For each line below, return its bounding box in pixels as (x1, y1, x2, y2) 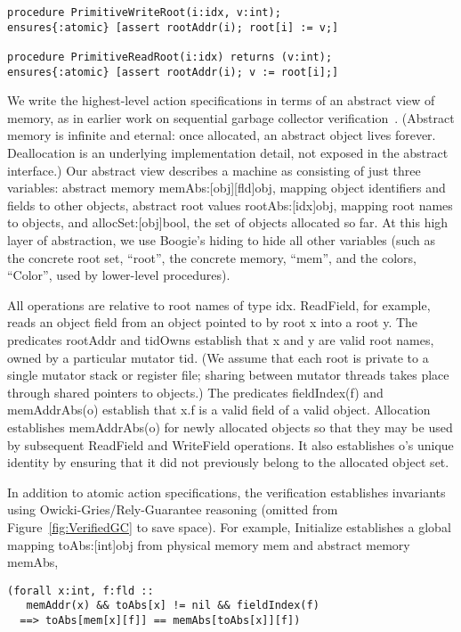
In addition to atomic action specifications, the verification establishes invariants (7, 482, 446, 501)
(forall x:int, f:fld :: (7, 584, 154, 597)
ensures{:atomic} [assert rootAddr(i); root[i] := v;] (7, 21, 339, 34)
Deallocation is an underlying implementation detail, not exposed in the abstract (7, 144, 449, 162)
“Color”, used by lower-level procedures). (7, 266, 230, 284)
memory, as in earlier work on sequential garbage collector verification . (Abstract (7, 108, 455, 127)
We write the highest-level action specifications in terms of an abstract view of (7, 91, 435, 110)
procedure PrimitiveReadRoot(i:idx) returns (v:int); (7, 50, 333, 63)
